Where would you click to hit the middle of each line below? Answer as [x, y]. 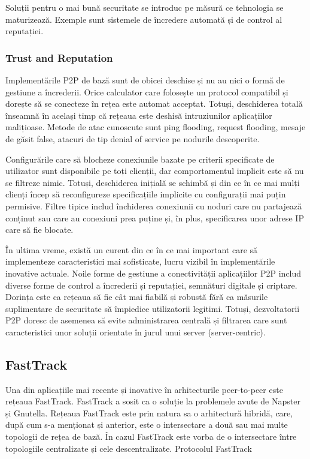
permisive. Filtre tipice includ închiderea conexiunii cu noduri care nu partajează [154, 205]
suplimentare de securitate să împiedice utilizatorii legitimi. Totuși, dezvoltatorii [153, 308]
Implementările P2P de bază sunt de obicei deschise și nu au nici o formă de [145, 80]
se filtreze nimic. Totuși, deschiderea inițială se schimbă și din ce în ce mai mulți [153, 182]
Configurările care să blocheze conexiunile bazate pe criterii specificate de [140, 159]
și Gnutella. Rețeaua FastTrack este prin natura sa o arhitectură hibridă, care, [149, 412]
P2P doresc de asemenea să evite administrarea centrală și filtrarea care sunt [146, 320]
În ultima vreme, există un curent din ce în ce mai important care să [132, 249]
